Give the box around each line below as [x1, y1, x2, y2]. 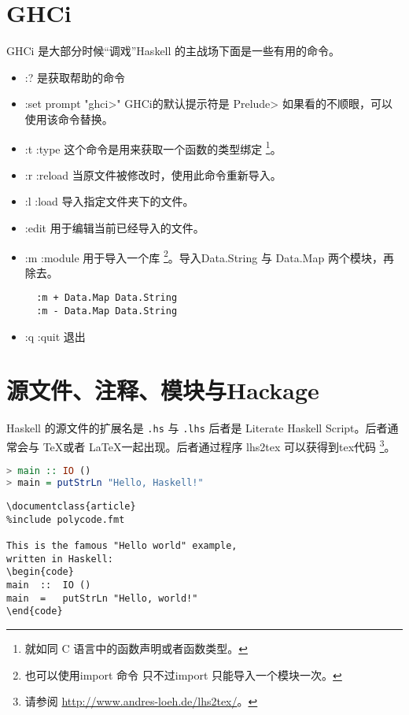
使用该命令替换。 [24, 110, 113, 127]
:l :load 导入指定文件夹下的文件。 [24, 193, 194, 209]
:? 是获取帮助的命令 [24, 69, 125, 85]
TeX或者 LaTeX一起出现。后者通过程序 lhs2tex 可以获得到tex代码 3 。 [42, 436, 396, 454]
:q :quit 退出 [24, 328, 86, 344]
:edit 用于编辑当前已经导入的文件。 [24, 219, 204, 235]
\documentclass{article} [6, 501, 136, 513]
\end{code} [6, 606, 63, 617]
